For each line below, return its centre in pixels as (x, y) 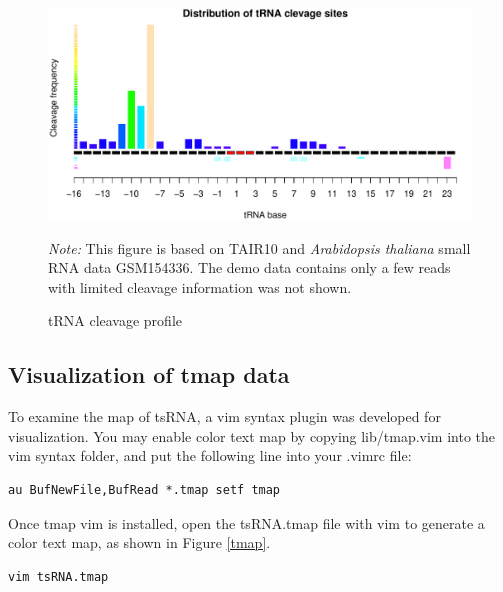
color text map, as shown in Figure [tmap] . (139, 542)
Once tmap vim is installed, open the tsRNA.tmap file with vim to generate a (246, 522)
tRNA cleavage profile (115, 320)
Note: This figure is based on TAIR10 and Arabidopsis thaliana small (259, 247)
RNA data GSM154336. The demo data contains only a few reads (249, 267)
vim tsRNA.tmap (58, 576)
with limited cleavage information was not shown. (200, 286)
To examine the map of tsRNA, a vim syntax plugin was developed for (224, 416)
